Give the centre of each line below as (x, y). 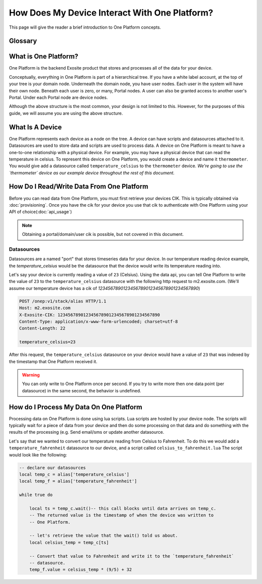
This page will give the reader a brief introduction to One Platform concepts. (85, 27)
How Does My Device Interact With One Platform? (111, 13)
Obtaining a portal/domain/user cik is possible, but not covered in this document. (103, 234)
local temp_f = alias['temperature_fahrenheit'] (78, 481)
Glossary (23, 41)
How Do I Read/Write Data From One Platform (79, 186)
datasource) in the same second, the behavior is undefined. (82, 390)
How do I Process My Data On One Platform (76, 407)
